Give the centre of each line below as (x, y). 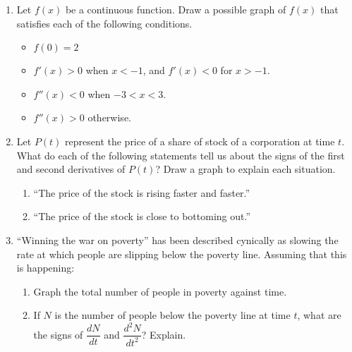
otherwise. (109, 117)
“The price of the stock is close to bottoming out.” (142, 216)
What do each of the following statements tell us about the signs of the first (181, 155)
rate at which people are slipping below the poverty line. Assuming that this (182, 254)
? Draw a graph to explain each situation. (245, 169)
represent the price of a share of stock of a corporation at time (200, 141)
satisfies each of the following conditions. (104, 23)
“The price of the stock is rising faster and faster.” (142, 192)
